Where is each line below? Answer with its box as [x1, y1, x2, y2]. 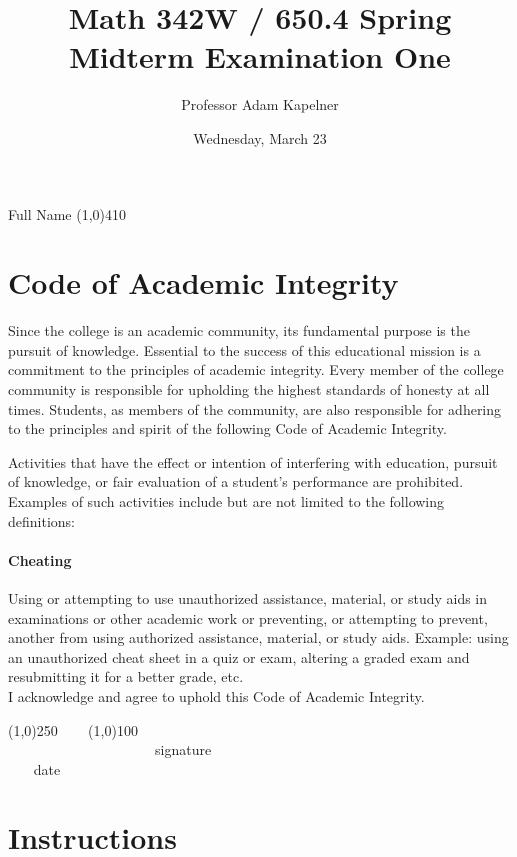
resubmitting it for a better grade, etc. [8, 666, 244, 687]
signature [154, 739, 212, 760]
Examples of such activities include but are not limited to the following [8, 490, 445, 511]
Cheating [8, 549, 72, 570]
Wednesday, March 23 [193, 127, 327, 148]
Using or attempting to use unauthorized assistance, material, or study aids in [8, 587, 488, 608]
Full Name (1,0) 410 [8, 203, 127, 224]
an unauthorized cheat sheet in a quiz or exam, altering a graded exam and [8, 646, 470, 667]
